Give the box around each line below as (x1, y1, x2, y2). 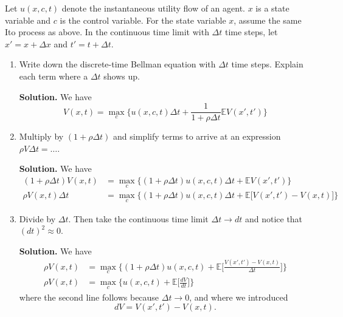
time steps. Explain (231, 58, 303, 70)
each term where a (19, 69, 88, 82)
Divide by (19, 212, 56, 225)
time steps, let (224, 26, 278, 38)
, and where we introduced (189, 290, 288, 303)
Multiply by (19, 130, 64, 143)
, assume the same (234, 13, 302, 26)
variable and (5, 13, 51, 26)
